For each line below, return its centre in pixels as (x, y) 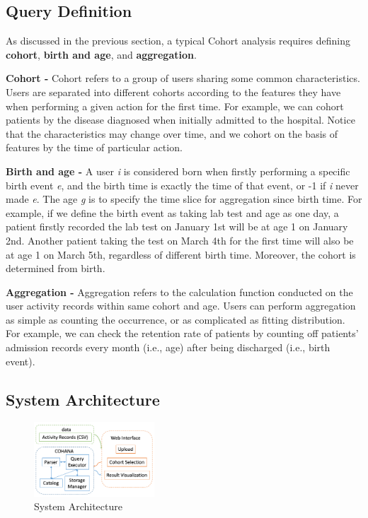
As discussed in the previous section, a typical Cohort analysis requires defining (178, 41)
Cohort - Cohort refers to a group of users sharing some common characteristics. (183, 78)
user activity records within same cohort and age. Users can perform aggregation (181, 306)
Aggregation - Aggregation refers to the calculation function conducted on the (179, 292)
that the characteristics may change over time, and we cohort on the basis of (172, 133)
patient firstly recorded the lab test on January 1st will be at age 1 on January (177, 226)
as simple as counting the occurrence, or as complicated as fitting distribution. (176, 319)
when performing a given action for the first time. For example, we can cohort (175, 106)
